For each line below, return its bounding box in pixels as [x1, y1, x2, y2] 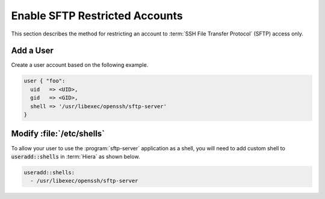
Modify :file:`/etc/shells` [11, 129, 105, 139]
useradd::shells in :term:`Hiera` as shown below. [11, 153, 140, 160]
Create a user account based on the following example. [11, 61, 149, 69]
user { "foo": [23, 78, 66, 84]
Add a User [11, 46, 54, 56]
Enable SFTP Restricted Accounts [11, 9, 183, 22]
